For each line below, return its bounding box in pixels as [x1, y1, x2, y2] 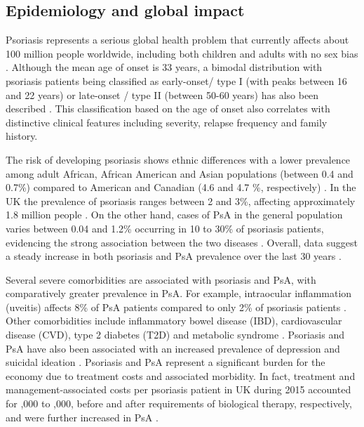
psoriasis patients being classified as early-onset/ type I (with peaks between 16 [6, 73, 347, 88]
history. [6, 129, 38, 143]
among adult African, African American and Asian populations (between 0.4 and [6, 166, 353, 180]
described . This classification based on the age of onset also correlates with [6, 101, 330, 116]
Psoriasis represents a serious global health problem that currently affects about [6, 32, 349, 47]
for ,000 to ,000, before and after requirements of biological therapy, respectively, [6, 396, 352, 411]
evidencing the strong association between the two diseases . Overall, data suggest [6, 235, 358, 249]
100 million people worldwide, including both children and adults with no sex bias [6, 46, 358, 60]
